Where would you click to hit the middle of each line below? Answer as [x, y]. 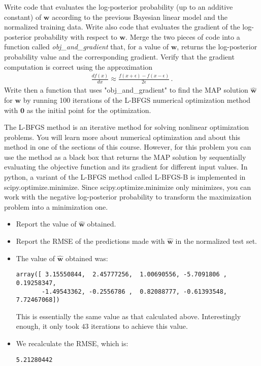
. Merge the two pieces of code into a [183, 36]
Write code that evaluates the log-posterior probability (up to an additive [119, 7]
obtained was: [87, 258]
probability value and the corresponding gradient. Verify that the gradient [119, 56]
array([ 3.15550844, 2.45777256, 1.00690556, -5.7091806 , [122, 275]
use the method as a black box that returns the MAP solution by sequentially [125, 157]
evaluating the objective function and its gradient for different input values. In [126, 167]
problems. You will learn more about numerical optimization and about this [122, 137]
